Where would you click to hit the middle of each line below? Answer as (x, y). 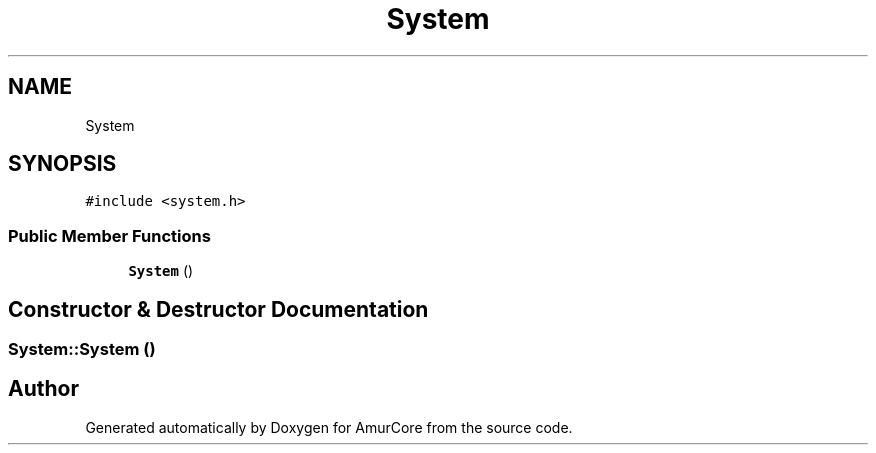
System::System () (82, 349)
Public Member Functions (109, 235)
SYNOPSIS (62, 164)
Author (43, 389)
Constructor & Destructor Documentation (218, 309)
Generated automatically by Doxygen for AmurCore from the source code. (329, 427)
